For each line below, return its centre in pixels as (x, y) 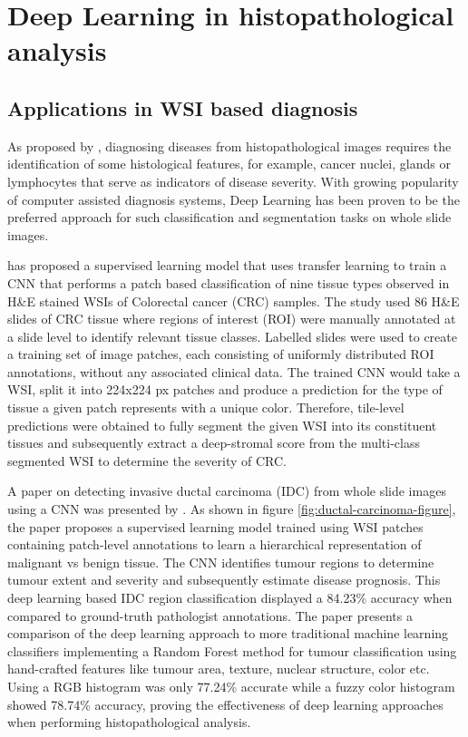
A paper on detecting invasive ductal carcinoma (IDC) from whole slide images (227, 491)
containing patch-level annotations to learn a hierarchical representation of (214, 544)
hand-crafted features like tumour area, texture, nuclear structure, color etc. (219, 669)
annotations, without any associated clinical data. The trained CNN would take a (234, 371)
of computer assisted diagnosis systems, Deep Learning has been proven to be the (234, 199)
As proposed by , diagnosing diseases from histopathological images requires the (229, 145)
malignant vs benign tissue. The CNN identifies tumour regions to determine (221, 562)
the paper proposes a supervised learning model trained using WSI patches (215, 526)
